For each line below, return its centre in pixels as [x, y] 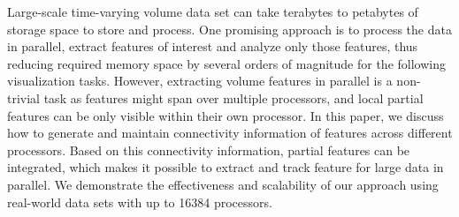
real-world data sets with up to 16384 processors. [140, 202]
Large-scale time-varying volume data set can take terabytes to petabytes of [213, 11]
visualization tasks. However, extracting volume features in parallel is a [200, 81]
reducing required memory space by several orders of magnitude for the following [226, 63]
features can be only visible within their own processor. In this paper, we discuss [226, 115]
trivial [24, 97]
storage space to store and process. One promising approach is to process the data [229, 29]
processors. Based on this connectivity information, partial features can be [209, 150]
